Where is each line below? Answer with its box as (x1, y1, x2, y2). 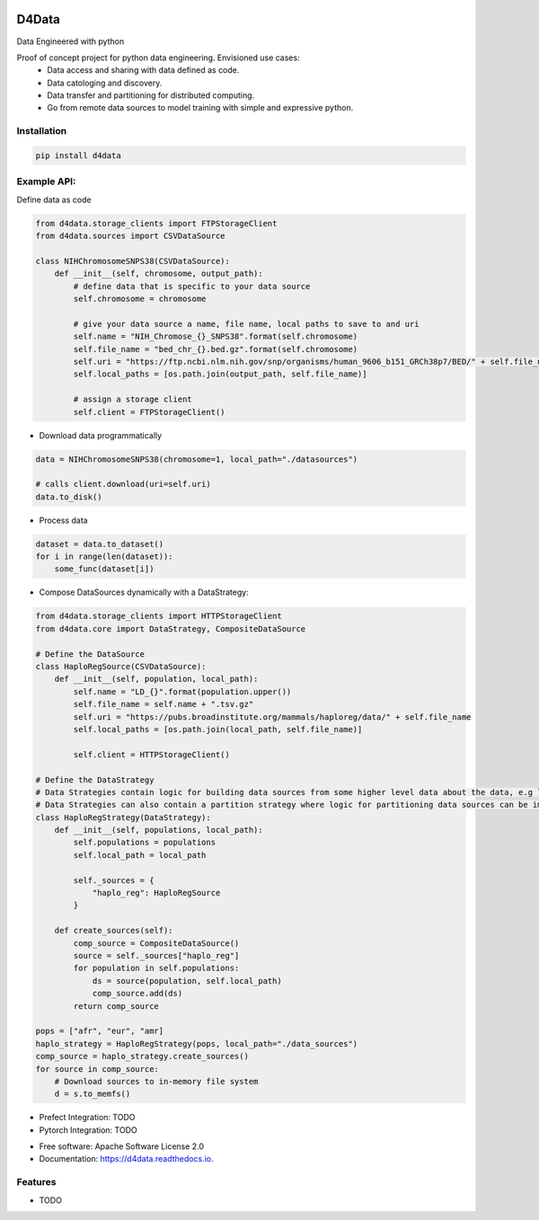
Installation (16, 125, 67, 137)
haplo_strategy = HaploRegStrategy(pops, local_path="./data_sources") (35, 1039, 358, 1048)
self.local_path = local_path (73, 850, 207, 860)
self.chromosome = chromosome (73, 294, 207, 305)
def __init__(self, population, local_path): (54, 674, 259, 685)
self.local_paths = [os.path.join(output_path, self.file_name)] (73, 369, 367, 379)
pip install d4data (35, 151, 121, 161)
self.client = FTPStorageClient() (73, 407, 225, 417)
